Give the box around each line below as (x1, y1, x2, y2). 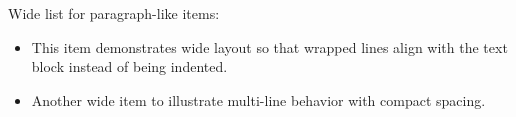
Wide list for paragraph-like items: (8, 3, 220, 23)
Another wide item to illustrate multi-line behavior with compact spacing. (31, 89, 486, 110)
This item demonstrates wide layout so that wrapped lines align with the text (31, 36, 508, 57)
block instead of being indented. (31, 56, 228, 77)
